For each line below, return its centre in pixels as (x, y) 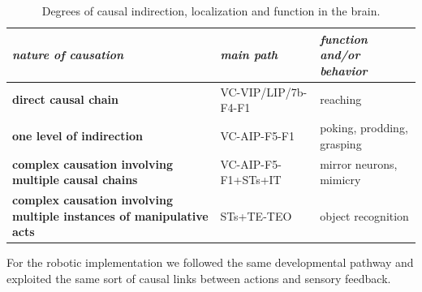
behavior (344, 70)
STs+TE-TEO (256, 215)
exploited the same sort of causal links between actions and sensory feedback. (199, 278)
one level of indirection (78, 135)
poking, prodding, (364, 128)
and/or (340, 55)
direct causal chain (66, 99)
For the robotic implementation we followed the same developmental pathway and (210, 262)
